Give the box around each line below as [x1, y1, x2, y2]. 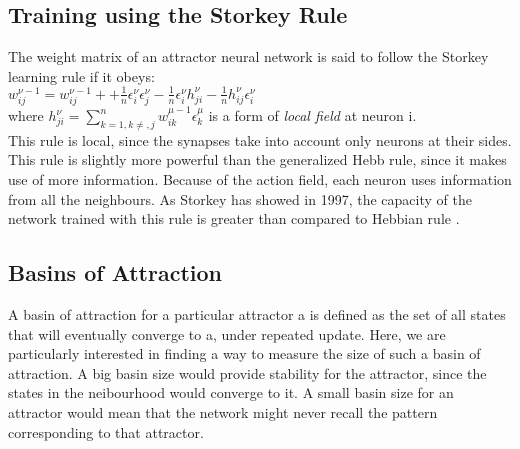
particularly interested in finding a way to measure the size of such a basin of [8, 343, 481, 364]
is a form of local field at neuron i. [208, 105, 417, 126]
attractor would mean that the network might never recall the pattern [8, 402, 438, 422]
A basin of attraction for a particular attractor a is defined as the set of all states [8, 304, 506, 325]
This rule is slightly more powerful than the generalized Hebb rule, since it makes [8, 149, 507, 170]
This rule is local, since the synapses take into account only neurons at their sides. [8, 129, 512, 150]
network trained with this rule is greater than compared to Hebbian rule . [8, 208, 460, 229]
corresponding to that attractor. [8, 421, 204, 442]
